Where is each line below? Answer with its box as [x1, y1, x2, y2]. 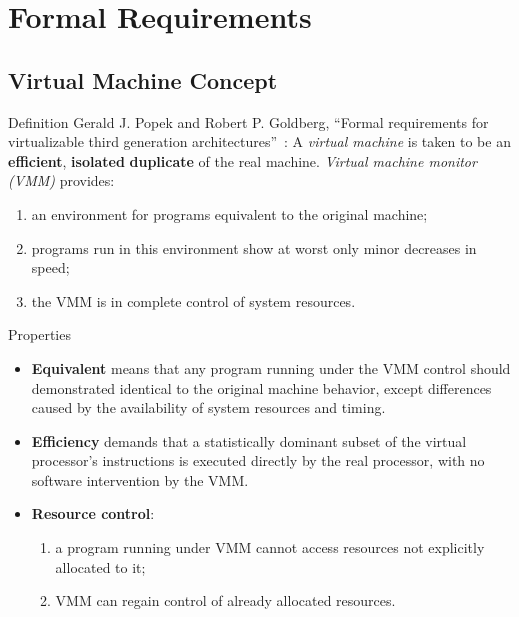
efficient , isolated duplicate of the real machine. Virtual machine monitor [8, 150, 477, 171]
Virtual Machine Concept [8, 64, 278, 95]
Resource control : [31, 503, 155, 524]
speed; [31, 257, 70, 278]
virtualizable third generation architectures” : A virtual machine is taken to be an [8, 131, 511, 152]
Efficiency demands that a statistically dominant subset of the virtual [31, 430, 467, 451]
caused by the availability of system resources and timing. [31, 397, 386, 418]
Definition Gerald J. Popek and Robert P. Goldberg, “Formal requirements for [8, 111, 489, 132]
